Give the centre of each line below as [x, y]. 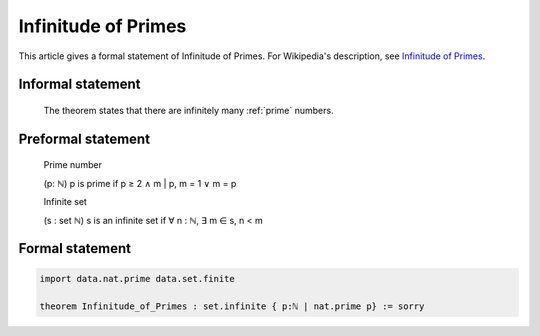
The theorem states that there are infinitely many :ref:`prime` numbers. [188, 110]
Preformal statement [84, 138]
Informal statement [79, 84]
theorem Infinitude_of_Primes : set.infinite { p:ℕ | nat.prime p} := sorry [232, 306]
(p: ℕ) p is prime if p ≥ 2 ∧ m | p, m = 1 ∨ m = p [140, 183]
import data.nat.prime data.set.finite [137, 278]
